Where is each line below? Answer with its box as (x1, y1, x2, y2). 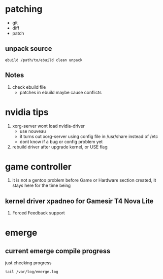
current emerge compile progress (5, 246, 111, 255)
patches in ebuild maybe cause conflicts (19, 89, 102, 95)
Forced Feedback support (12, 210, 65, 216)
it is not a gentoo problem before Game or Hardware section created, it (12, 177, 157, 183)
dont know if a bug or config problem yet (19, 139, 103, 144)
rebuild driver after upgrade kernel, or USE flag (12, 144, 108, 150)
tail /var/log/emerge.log (5, 270, 58, 275)
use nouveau (19, 128, 46, 134)
